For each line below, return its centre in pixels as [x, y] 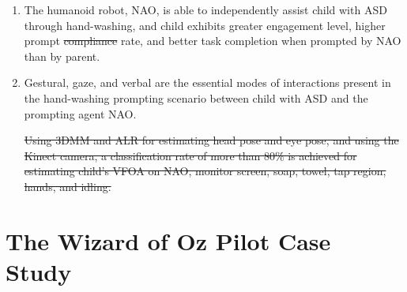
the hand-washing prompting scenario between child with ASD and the [196, 97]
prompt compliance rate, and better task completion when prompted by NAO [213, 41]
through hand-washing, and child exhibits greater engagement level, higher [205, 25]
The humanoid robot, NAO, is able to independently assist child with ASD [205, 9]
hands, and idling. [68, 186]
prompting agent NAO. [80, 113]
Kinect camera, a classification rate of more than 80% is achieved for [190, 155]
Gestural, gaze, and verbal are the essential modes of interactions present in [207, 82]
